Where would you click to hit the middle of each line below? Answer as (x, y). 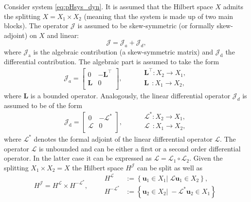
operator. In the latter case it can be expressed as (78, 158)
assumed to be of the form (43, 105)
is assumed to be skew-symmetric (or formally (146, 26)
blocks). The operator (36, 26)
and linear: (63, 35)
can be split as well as (170, 167)
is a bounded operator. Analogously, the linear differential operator (130, 96)
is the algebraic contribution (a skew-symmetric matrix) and (123, 52)
